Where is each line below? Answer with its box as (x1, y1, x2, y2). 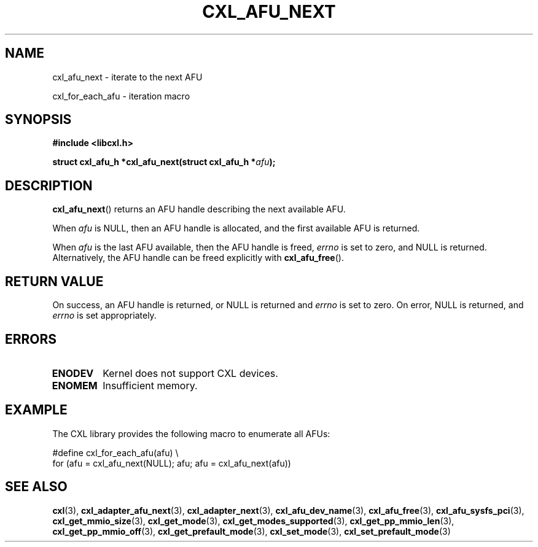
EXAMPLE (5, 402, 68, 418)
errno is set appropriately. (52, 310, 157, 321)
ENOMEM (52, 379, 98, 392)
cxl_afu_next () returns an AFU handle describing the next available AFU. (52, 204, 346, 215)
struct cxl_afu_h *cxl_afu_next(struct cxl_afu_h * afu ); (52, 157, 276, 168)
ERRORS (5, 331, 57, 347)
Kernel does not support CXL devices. (103, 367, 278, 379)
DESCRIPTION (5, 177, 93, 193)
